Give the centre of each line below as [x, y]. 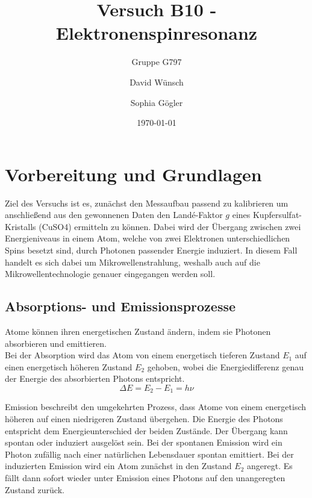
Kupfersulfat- [277, 215]
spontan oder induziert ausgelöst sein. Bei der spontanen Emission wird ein [144, 442]
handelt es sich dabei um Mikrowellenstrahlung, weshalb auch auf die [133, 262]
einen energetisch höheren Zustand [69, 366]
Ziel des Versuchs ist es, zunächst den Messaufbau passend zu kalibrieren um [147, 203]
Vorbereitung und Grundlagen [133, 174]
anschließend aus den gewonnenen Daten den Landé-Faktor [114, 215]
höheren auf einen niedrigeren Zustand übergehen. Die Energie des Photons [144, 419]
